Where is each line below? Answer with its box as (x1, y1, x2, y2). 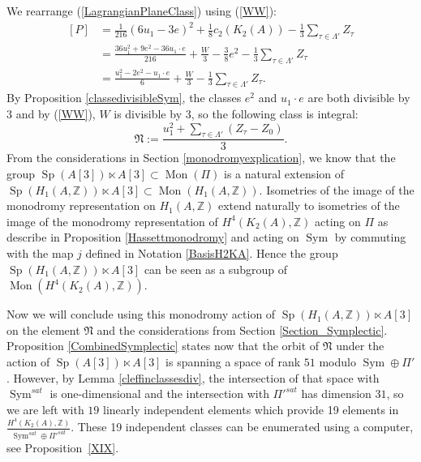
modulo (319, 353, 356, 370)
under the (336, 337, 384, 354)
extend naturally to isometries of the (217, 197, 400, 214)
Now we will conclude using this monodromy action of (6, 306, 276, 323)
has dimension (301, 385, 372, 402)
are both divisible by (307, 89, 410, 106)
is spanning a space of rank (165, 353, 301, 370)
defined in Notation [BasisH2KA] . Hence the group (85, 244, 338, 261)
